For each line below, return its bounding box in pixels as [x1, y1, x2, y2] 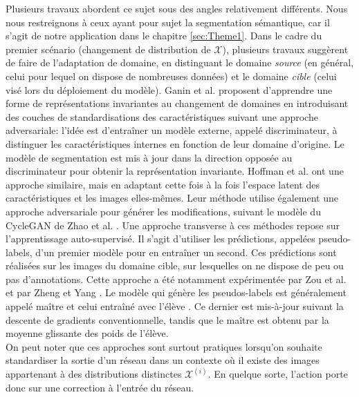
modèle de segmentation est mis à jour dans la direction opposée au [6, 150, 293, 164]
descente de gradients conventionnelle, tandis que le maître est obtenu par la [6, 312, 329, 327]
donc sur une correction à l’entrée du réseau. [6, 380, 194, 395]
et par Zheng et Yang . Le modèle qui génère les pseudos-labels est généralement [6, 285, 347, 300]
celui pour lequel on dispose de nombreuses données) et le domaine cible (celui [6, 68, 337, 83]
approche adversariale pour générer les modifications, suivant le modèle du [6, 204, 321, 218]
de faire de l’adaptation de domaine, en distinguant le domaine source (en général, [6, 55, 354, 70]
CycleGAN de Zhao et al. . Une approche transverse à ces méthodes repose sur [6, 217, 340, 232]
